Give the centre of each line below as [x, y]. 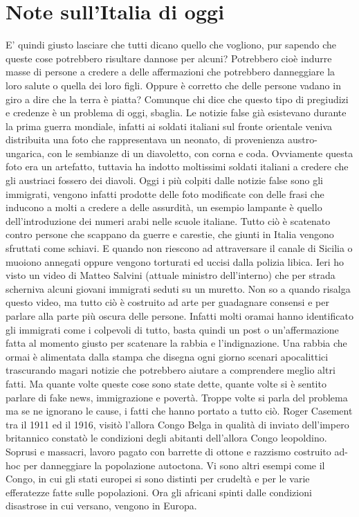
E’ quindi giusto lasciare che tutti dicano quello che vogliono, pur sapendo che [171, 45]
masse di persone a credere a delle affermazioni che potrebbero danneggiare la [171, 72]
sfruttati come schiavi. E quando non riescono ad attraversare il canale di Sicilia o [179, 248]
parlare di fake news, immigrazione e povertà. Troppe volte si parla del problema [177, 397]
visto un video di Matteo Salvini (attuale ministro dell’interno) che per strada [171, 275]
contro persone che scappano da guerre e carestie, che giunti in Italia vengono [170, 234]
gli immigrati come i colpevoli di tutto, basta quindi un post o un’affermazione [172, 329]
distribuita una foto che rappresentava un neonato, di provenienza [145, 139]
